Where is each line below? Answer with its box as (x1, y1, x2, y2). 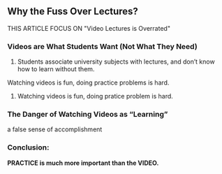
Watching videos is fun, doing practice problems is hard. (7, 78, 170, 87)
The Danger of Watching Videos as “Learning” (7, 110, 168, 119)
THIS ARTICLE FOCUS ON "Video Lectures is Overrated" (7, 24, 171, 32)
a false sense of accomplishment (7, 125, 103, 133)
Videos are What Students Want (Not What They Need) (7, 41, 198, 51)
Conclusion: (7, 143, 50, 152)
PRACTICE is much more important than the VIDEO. (7, 159, 159, 167)
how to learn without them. (17, 65, 95, 73)
